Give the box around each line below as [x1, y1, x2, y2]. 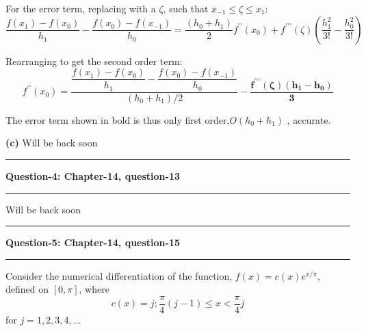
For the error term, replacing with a [5, 1, 156, 15]
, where [79, 282, 109, 296]
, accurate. [287, 112, 331, 127]
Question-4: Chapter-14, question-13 [5, 168, 181, 183]
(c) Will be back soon [5, 135, 98, 150]
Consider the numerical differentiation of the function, [5, 268, 233, 282]
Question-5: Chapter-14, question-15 [5, 235, 181, 250]
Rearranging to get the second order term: [5, 53, 183, 68]
